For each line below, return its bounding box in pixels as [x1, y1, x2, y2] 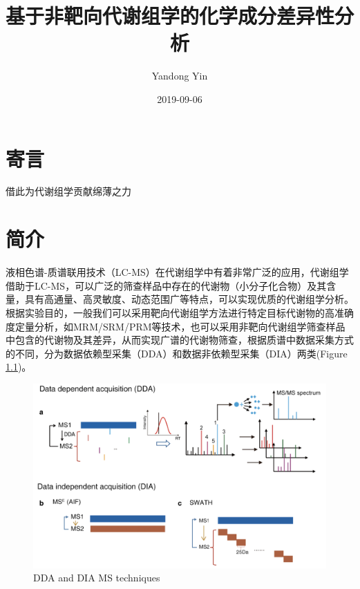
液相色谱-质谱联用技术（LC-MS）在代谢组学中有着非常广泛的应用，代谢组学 [6, 265, 349, 279]
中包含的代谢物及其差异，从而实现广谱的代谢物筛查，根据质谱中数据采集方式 [6, 333, 354, 347]
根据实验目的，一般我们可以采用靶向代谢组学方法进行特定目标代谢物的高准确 [6, 305, 354, 319]
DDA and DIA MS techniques [33, 570, 160, 585]
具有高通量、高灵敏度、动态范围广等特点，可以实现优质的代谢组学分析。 [24, 292, 354, 306]
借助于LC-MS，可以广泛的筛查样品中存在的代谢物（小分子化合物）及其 [6, 278, 327, 292]
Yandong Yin [151, 68, 208, 83]
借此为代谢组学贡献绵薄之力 [6, 184, 131, 198]
